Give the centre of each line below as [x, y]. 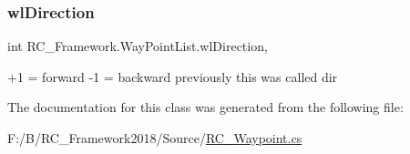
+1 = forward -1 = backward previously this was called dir [173, 76]
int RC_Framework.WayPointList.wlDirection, [138, 46]
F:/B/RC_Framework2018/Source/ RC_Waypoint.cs [155, 138]
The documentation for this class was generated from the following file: [205, 107]
